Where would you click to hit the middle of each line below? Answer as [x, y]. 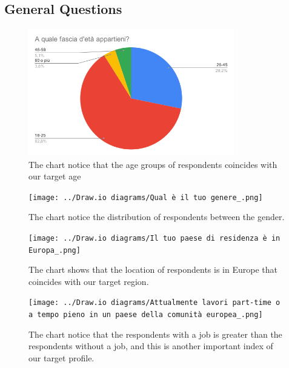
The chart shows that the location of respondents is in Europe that [153, 269]
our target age [55, 176]
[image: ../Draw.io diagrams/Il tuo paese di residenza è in [154, 238]
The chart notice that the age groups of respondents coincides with [153, 164]
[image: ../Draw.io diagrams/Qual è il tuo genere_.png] [146, 197]
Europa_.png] [55, 250]
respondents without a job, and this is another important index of [151, 346]
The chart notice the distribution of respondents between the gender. [157, 217]
